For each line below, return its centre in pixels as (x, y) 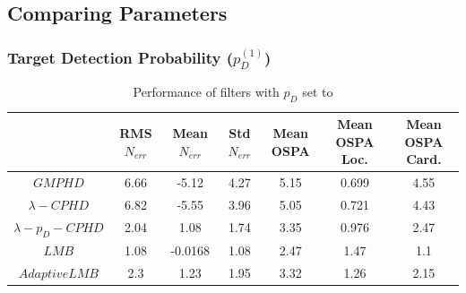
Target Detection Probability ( (121, 57)
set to (318, 92)
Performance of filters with (206, 92)
